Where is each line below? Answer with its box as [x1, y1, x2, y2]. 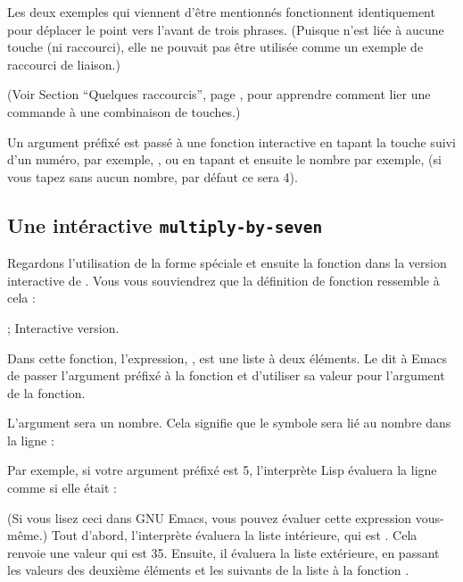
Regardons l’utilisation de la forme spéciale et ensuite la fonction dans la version [7, 254, 447, 272]
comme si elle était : [7, 478, 117, 497]
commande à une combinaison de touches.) [7, 102, 241, 121]
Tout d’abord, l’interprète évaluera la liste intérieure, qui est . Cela [51, 526, 418, 545]
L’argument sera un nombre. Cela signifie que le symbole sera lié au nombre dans [7, 413, 451, 432]
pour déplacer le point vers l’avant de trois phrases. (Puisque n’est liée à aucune [7, 20, 444, 38]
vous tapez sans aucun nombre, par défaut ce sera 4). [7, 167, 298, 186]
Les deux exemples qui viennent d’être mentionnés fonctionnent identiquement [7, 3, 435, 21]
